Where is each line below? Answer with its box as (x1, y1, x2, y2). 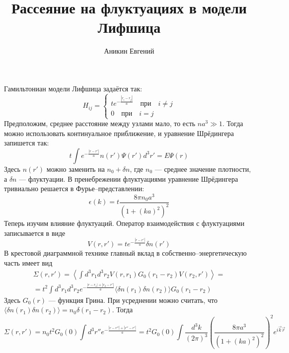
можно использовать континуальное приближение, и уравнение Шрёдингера (4, 128, 234, 138)
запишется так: (4, 138, 49, 148)
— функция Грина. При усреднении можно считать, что (48, 294, 217, 305)
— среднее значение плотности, (154, 163, 251, 174)
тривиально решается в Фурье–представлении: (4, 183, 144, 194)
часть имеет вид (4, 258, 53, 268)
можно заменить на (46, 163, 105, 174)
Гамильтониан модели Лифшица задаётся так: (4, 83, 143, 93)
